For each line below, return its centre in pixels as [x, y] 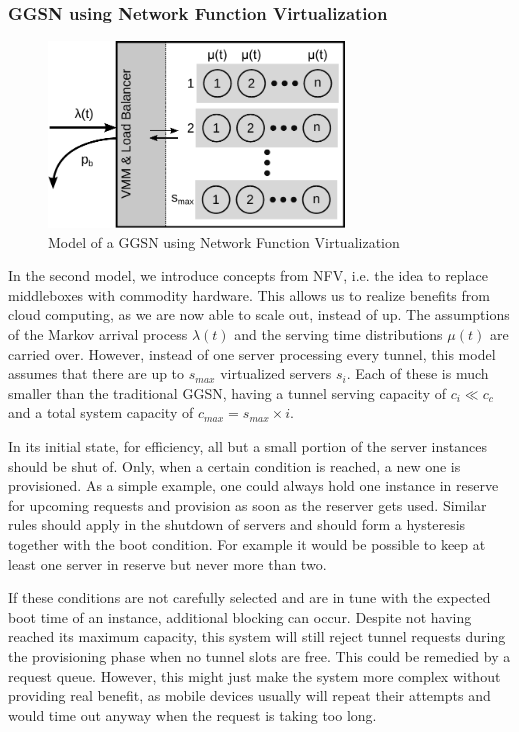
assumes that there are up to [96, 373]
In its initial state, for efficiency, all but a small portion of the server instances [247, 446]
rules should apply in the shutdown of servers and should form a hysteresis [237, 524]
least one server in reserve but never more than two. [167, 563]
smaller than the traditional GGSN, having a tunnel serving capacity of [227, 392]
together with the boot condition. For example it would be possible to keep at [247, 543]
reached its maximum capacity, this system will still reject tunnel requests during [257, 636]
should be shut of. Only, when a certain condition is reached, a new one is [234, 465]
